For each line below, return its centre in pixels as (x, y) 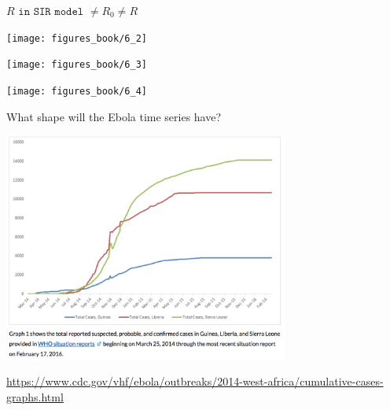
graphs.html (35, 396)
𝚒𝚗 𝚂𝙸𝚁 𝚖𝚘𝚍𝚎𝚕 (51, 12)
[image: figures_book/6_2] (77, 38)
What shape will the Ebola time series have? (114, 116)
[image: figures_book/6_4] (77, 91)
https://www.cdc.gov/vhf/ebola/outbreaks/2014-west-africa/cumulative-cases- (195, 381)
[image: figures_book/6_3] (77, 65)
